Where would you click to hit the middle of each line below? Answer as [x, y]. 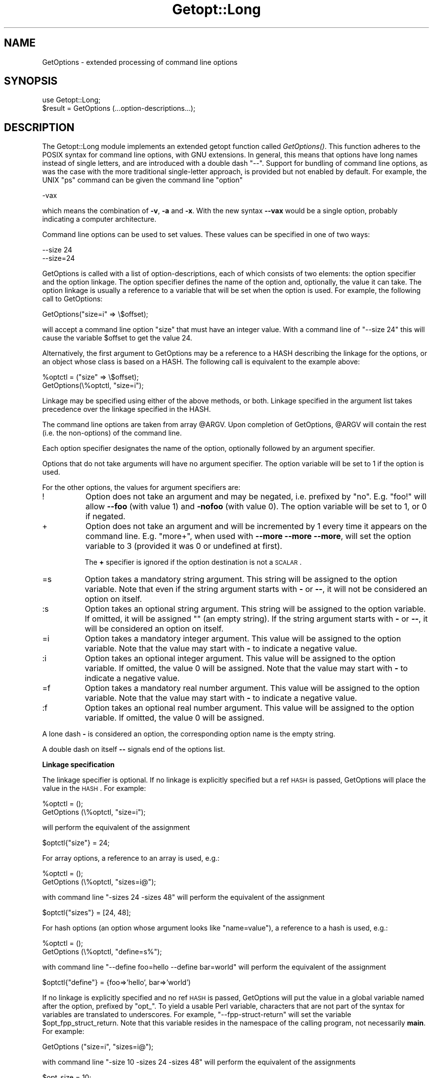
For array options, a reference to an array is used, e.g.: [131, 858]
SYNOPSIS [31, 81]
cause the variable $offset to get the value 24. [117, 338]
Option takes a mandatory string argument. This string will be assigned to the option [241, 579]
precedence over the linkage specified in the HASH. [127, 409]
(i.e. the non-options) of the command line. [112, 433]
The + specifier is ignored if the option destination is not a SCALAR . [193, 562]
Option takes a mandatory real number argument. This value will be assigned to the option [252, 688]
